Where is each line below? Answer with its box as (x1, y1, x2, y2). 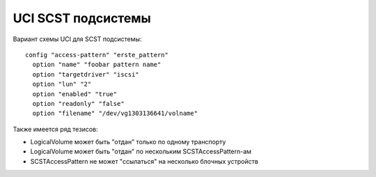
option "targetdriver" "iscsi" (32, 70, 139, 78)
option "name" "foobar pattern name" (32, 61, 162, 69)
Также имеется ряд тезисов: (13, 125, 98, 133)
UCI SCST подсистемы (13, 10, 151, 26)
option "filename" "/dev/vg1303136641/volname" (32, 109, 198, 118)
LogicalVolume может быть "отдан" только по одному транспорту (30, 138, 226, 146)
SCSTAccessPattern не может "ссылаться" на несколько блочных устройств (30, 157, 259, 165)
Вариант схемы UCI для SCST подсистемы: (13, 35, 142, 43)
